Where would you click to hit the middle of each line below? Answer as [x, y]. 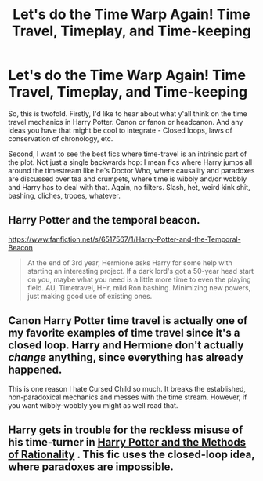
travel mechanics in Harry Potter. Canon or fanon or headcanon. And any [126, 122]
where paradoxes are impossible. [91, 466]
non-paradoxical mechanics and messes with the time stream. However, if [128, 397]
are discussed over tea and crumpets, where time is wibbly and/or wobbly [128, 179]
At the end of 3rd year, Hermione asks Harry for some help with [130, 262]
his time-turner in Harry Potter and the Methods [127, 442]
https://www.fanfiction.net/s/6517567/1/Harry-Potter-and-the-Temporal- [124, 239]
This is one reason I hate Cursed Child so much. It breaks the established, [127, 388]
